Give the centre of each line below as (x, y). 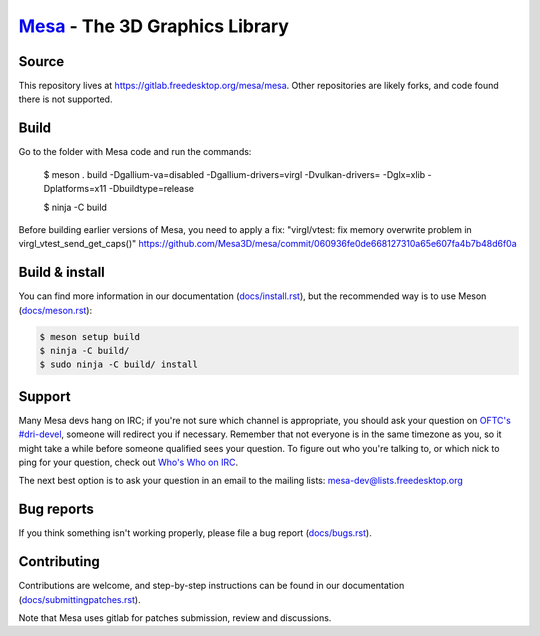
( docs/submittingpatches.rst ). (79, 599)
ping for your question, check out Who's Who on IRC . (128, 462)
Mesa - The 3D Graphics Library (154, 26)
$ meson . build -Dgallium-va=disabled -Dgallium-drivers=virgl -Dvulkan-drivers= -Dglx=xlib (234, 174)
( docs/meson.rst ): (55, 310)
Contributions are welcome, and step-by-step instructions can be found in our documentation (211, 586)
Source (41, 61)
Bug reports (56, 509)
